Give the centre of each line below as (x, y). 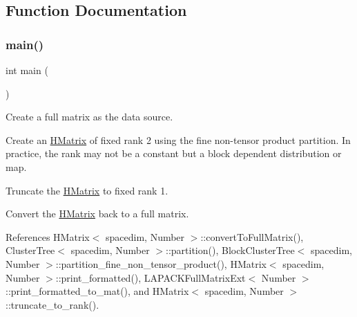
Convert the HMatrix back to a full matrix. (97, 214)
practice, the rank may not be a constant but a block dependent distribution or (174, 153)
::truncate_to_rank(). (52, 304)
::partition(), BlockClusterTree (230, 250)
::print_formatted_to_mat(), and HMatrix (97, 291)
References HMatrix (48, 236)
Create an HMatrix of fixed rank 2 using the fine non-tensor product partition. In (178, 139)
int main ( (27, 70)
